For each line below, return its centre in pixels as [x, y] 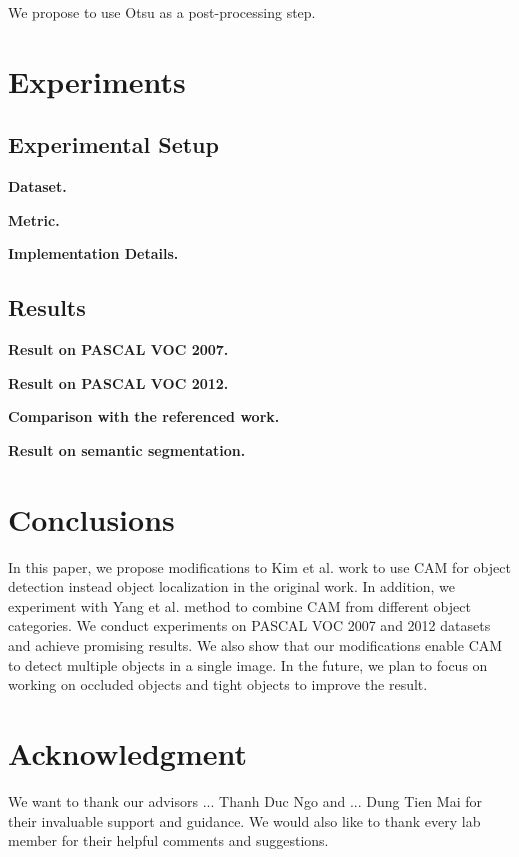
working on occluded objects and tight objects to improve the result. [218, 684]
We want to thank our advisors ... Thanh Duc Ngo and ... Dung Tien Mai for [245, 800]
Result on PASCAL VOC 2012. [118, 382]
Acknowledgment [127, 753]
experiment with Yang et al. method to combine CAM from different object [239, 605]
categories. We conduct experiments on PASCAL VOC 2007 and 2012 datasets [249, 625]
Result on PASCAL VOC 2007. [118, 349]
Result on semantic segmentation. [127, 449]
